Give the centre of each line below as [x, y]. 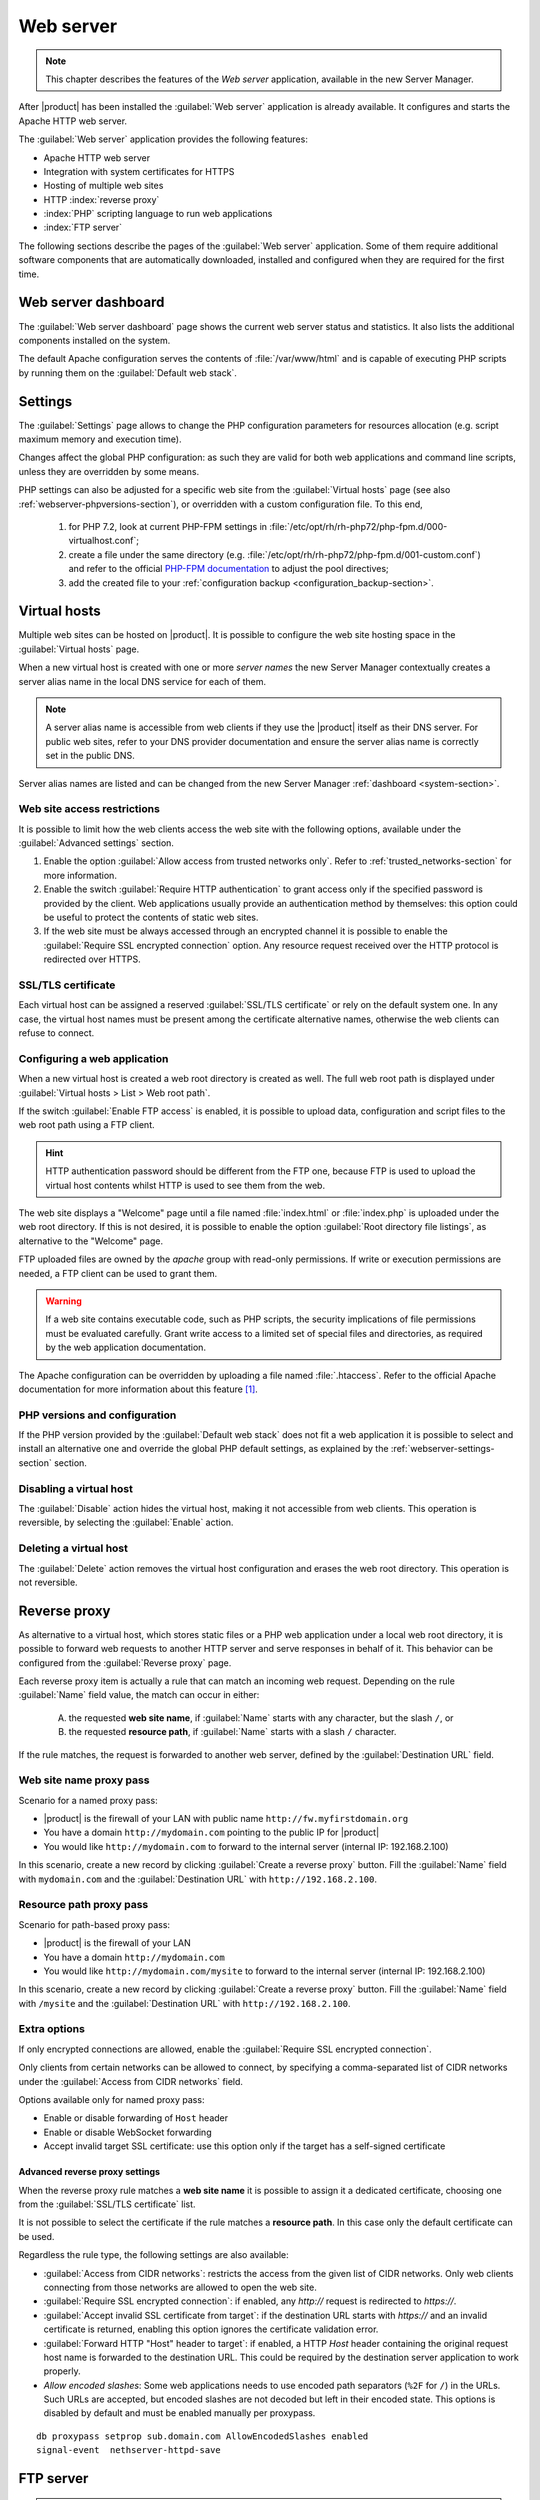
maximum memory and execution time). [100, 439]
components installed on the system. [94, 340]
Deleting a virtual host [73, 1548]
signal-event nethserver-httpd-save [129, 2450]
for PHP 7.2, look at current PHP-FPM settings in [168, 526]
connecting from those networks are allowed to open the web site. [180, 2287]
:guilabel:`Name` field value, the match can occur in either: [139, 1695]
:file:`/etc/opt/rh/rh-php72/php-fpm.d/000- [358, 526]
